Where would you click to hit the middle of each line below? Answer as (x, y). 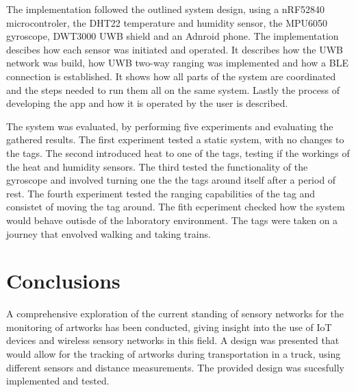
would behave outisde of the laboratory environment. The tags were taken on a (172, 220)
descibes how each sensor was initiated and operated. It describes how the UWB (175, 49)
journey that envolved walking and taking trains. (109, 233)
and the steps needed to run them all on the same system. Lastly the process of (173, 89)
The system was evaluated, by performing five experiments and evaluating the (170, 126)
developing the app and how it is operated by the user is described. (147, 103)
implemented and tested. (58, 381)
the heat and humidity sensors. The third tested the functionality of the (157, 166)
